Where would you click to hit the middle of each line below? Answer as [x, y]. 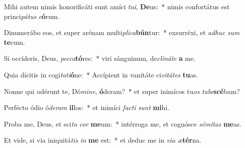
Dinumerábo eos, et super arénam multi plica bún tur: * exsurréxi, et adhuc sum [122, 32]
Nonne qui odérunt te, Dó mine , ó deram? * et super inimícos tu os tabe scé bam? [122, 91]
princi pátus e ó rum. [32, 16]
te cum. [15, 42]
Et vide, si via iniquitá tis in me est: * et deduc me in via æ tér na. [103, 140]
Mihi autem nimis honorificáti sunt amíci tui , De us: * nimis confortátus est [117, 6]
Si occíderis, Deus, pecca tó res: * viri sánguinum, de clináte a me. [100, 58]
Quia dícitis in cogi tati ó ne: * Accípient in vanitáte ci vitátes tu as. [101, 74]
